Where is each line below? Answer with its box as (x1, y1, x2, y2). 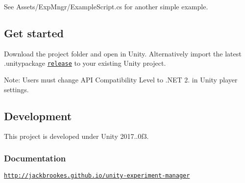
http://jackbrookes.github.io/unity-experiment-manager (4, 172, 190, 180)
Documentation (4, 152, 66, 164)
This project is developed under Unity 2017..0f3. (4, 131, 149, 141)
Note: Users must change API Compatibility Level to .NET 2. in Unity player (4, 75, 238, 85)
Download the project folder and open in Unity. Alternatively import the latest (4, 48, 242, 58)
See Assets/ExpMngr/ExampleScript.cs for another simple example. (4, 1, 208, 11)
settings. (4, 84, 29, 94)
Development (4, 108, 72, 123)
